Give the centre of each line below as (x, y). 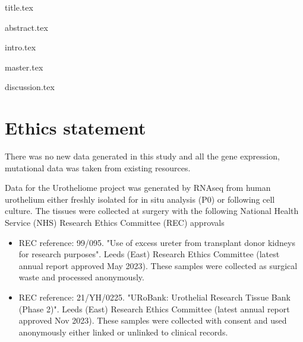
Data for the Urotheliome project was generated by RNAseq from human (138, 188)
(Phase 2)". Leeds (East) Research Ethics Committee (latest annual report (154, 309)
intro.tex (20, 47)
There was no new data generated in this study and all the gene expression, (142, 156)
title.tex (19, 7)
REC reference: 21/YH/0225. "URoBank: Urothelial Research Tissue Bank (154, 297)
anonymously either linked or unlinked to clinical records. (123, 332)
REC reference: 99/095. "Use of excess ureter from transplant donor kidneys (157, 242)
